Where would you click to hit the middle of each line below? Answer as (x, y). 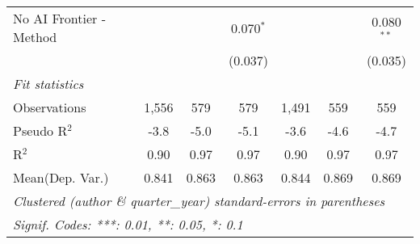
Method (35, 37)
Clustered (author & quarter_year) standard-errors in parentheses (199, 201)
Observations (50, 107)
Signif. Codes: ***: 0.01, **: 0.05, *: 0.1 (128, 224)
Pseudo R (40, 130)
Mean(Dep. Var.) (61, 177)
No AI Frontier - (59, 18)
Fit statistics (48, 84)
